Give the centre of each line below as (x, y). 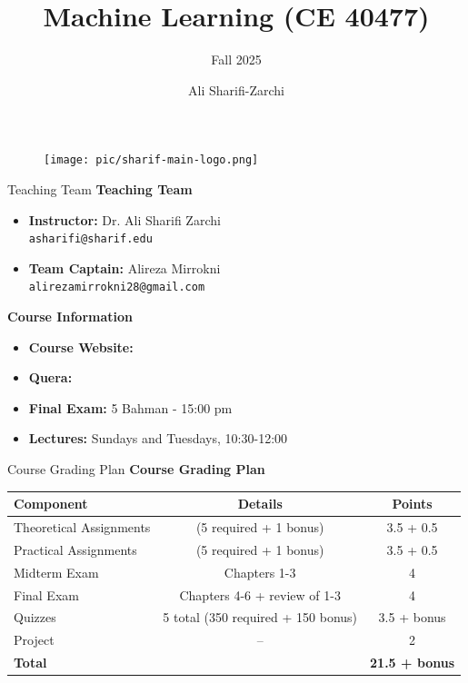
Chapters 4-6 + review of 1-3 (260, 594)
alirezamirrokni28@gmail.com (117, 287)
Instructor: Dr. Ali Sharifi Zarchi (124, 219)
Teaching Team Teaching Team (100, 188)
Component (51, 504)
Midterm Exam (56, 572)
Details (260, 504)
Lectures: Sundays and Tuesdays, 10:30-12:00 (158, 438)
